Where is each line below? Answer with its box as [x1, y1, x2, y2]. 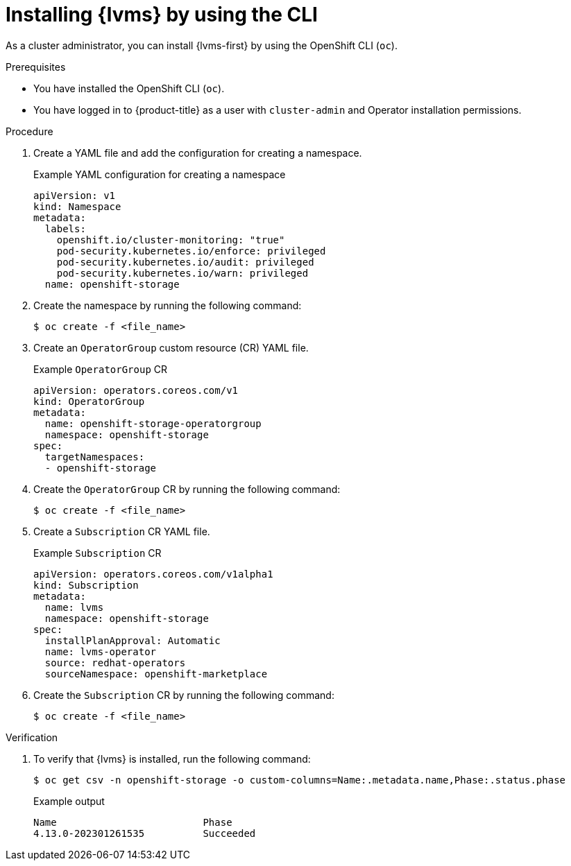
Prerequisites [6, 60, 66, 73]
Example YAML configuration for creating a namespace [33, 168, 286, 180]
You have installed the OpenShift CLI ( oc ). [33, 82, 225, 94]
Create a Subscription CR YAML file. [33, 525, 210, 537]
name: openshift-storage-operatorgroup [44, 417, 262, 429]
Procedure [6, 125, 53, 137]
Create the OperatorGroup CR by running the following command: [33, 483, 341, 495]
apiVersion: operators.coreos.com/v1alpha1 [33, 568, 273, 580]
